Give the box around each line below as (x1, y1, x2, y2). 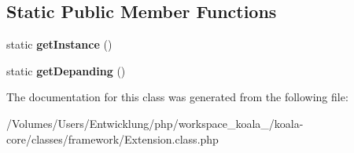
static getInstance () (6, 36, 112, 53)
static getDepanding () (6, 62, 126, 78)
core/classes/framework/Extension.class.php (6, 130, 219, 147)
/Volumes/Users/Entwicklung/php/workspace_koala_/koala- (6, 115, 304, 131)
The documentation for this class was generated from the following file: (6, 89, 348, 105)
